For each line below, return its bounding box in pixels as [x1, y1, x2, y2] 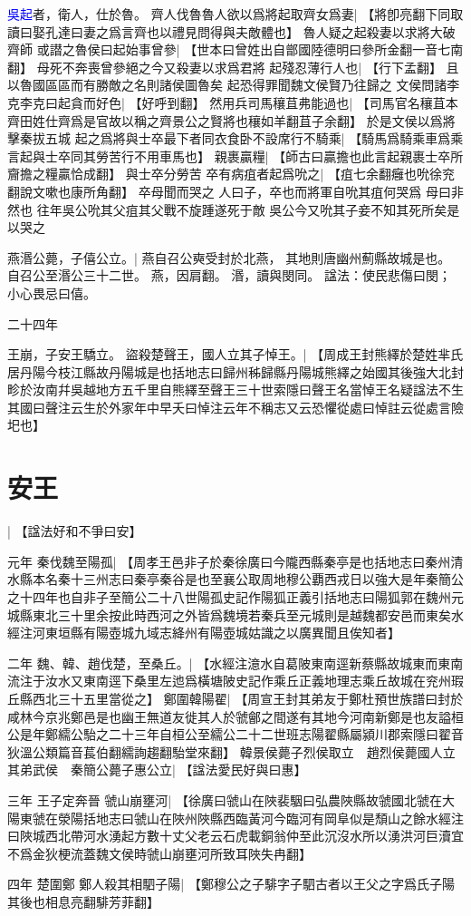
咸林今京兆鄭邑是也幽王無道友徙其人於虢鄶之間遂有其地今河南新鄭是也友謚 [7, 706, 451, 726]
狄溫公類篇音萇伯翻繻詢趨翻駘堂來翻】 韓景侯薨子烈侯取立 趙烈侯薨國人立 [7, 742, 456, 761]
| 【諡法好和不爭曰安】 [7, 521, 142, 541]
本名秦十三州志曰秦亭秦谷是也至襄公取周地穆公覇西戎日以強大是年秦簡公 [32, 570, 464, 589]
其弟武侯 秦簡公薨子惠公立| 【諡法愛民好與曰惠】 [7, 760, 307, 779]
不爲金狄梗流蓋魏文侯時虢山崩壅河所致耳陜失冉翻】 [7, 843, 312, 862]
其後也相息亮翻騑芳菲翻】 [7, 892, 159, 911]
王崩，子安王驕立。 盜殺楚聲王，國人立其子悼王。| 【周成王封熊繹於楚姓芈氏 [7, 345, 464, 364]
